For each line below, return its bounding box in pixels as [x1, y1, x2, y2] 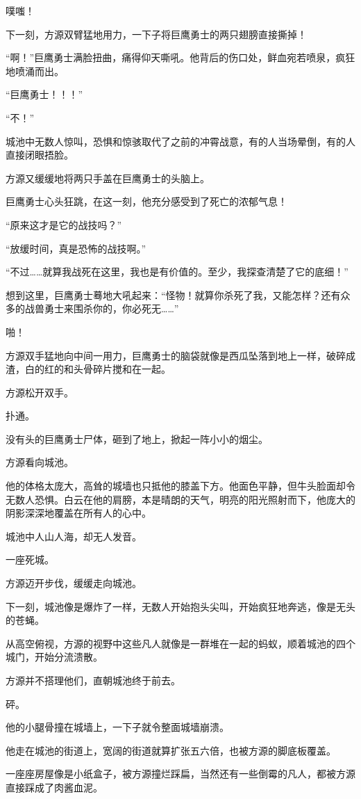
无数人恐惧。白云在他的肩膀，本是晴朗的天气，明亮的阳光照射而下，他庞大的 [6, 492, 355, 506]
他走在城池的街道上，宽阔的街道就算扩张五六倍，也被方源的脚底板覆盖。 [6, 743, 336, 757]
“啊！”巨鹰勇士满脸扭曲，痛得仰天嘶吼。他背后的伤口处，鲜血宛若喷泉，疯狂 [6, 50, 355, 65]
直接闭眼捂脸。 [6, 147, 74, 162]
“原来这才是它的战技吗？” [6, 217, 122, 232]
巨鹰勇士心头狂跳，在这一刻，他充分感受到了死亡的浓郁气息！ [6, 194, 287, 209]
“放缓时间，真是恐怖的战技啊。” [6, 241, 146, 255]
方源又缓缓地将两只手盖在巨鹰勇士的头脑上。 [6, 170, 210, 185]
